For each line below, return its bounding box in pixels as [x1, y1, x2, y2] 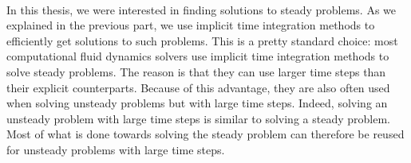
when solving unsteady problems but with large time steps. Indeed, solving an [6, 95, 388, 111]
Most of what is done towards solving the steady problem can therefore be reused [6, 126, 405, 142]
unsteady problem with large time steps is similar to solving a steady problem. [6, 110, 390, 126]
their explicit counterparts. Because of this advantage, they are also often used [6, 79, 390, 95]
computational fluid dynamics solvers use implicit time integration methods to [6, 48, 389, 64]
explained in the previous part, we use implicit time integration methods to [6, 17, 375, 33]
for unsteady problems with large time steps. [6, 141, 225, 157]
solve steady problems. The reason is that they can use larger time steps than [6, 63, 386, 80]
